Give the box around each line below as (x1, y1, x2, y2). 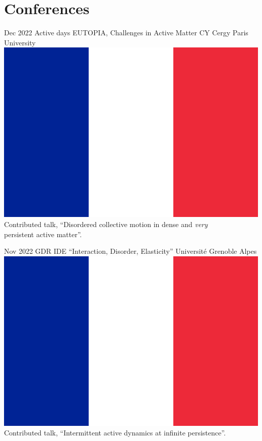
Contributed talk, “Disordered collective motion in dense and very (4, 218, 208, 229)
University (4, 37, 36, 47)
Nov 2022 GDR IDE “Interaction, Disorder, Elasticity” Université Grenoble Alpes (4, 246, 257, 256)
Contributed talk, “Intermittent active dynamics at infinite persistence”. (4, 427, 226, 438)
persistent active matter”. (4, 229, 82, 239)
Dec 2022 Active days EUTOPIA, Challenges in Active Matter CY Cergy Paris (4, 27, 248, 38)
